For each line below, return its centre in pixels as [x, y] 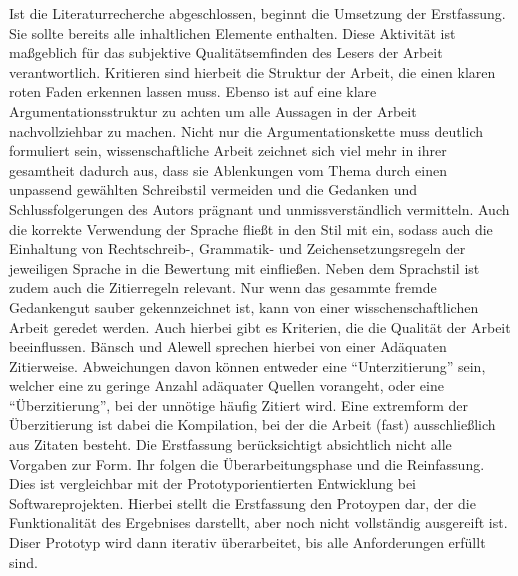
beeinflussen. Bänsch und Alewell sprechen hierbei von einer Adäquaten [228, 346]
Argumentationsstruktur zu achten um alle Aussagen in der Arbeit [213, 110]
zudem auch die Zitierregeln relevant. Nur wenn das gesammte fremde [223, 287]
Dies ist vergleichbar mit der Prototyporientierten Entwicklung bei [212, 483]
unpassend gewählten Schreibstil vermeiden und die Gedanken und [213, 189]
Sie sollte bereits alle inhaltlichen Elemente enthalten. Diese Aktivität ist [232, 32]
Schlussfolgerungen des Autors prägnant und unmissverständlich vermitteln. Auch [259, 208]
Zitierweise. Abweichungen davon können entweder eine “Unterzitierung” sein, [247, 365]
